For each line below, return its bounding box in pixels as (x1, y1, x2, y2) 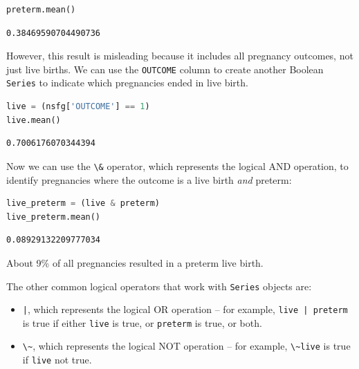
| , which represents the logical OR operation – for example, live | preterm (22, 302, 348, 316)
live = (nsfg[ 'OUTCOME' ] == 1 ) (6, 102, 150, 112)
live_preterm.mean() (6, 211, 101, 222)
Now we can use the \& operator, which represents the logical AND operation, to (6, 158, 349, 173)
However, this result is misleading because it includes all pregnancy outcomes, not (6, 48, 353, 63)
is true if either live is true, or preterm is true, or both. (22, 315, 262, 330)
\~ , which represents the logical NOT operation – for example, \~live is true (22, 339, 351, 353)
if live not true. (22, 352, 92, 367)
